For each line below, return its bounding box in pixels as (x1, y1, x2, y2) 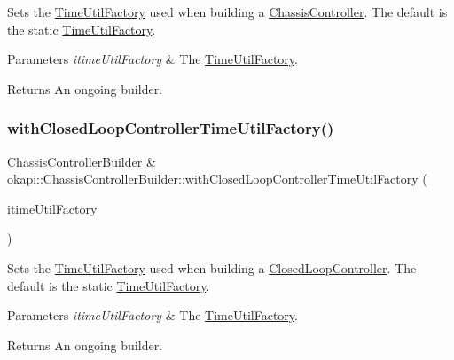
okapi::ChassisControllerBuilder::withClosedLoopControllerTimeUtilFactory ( (7, 169, 427, 188)
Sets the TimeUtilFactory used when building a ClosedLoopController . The (7, 258, 417, 277)
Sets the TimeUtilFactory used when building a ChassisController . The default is (7, 3, 448, 20)
